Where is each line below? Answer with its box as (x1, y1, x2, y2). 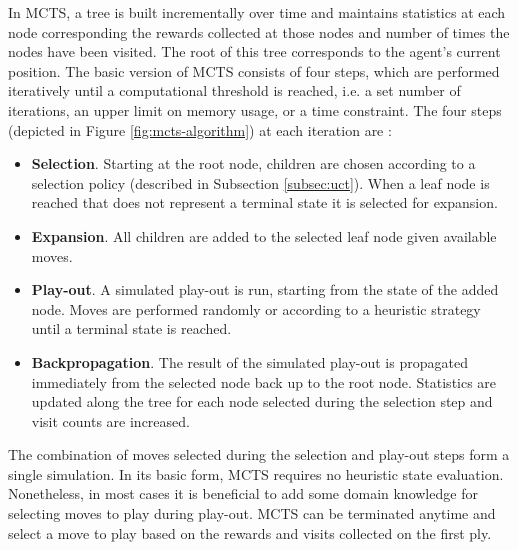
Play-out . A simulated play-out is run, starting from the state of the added (31, 279, 499, 300)
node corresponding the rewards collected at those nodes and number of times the (8, 21, 510, 42)
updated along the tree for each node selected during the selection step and (31, 391, 493, 412)
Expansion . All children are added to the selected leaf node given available (31, 225, 497, 246)
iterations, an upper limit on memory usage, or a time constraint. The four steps (8, 99, 502, 120)
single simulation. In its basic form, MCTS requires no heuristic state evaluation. (8, 463, 504, 484)
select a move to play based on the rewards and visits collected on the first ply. (8, 522, 492, 543)
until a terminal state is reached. (31, 318, 232, 339)
